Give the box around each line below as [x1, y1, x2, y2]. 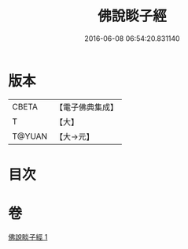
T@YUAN [12, 131, 48, 142]
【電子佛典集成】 [54, 102, 119, 113]
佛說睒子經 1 [8, 232, 48, 241]
